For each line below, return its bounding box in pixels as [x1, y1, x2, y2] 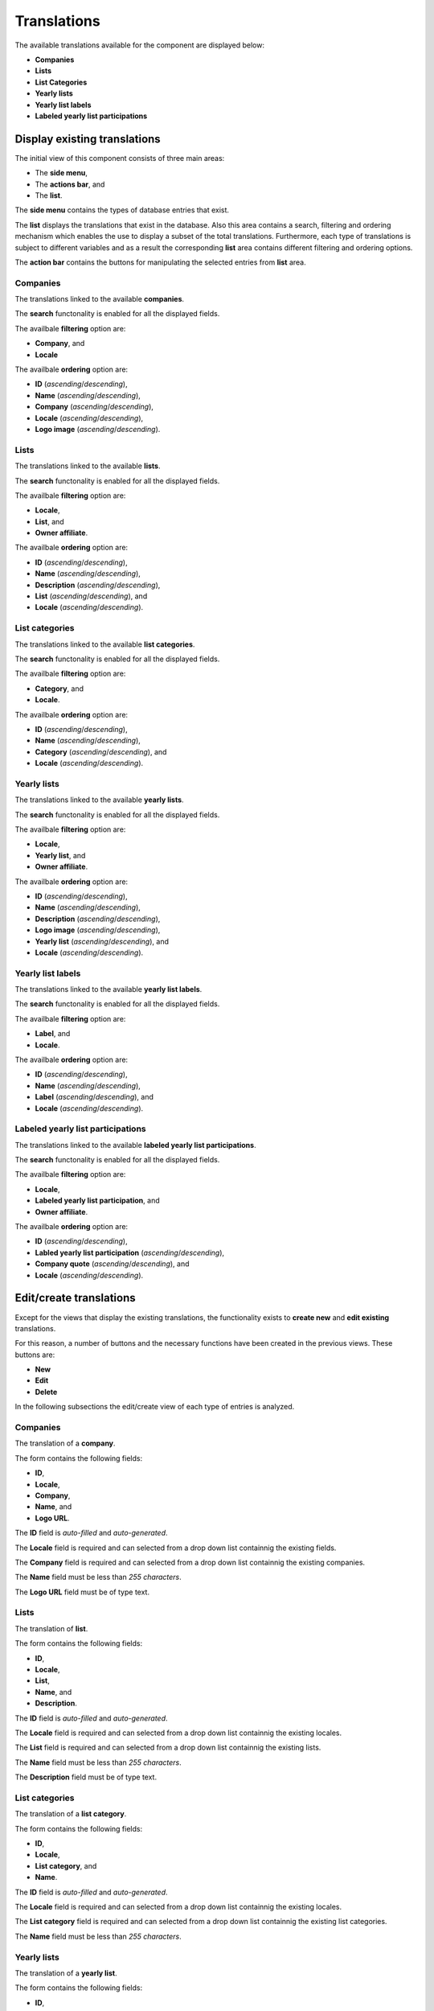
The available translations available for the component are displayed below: [14, 40, 265, 50]
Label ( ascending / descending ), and [35, 1092, 154, 1102]
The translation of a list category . [14, 1809, 127, 1819]
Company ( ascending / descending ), [35, 402, 154, 412]
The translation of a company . [14, 1438, 116, 1448]
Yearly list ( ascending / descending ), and [35, 936, 169, 946]
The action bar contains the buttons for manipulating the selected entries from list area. [14, 257, 306, 267]
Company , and [35, 339, 85, 348]
